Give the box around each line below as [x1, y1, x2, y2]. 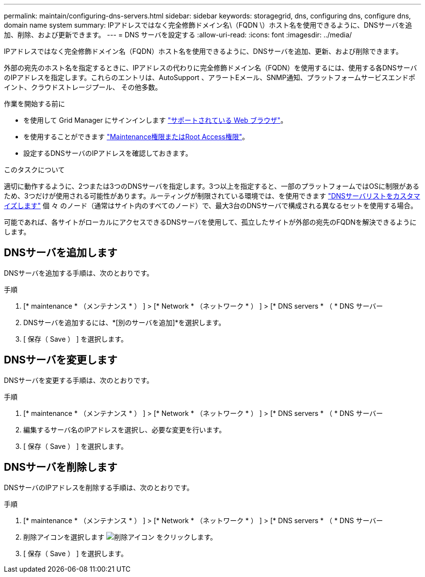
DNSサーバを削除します [4, 461, 117, 474]
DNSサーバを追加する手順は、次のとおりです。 [4, 268, 154, 277]
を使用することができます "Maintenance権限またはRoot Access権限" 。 [23, 132, 249, 141]
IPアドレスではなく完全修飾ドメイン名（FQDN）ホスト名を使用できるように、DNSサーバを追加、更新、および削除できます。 [4, 47, 403, 55]
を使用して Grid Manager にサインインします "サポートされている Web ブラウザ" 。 [23, 116, 288, 124]
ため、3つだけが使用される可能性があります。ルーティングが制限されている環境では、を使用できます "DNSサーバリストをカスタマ [4, 192, 420, 200]
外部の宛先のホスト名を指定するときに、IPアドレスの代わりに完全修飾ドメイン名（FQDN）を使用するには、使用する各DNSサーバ [4, 64, 417, 72]
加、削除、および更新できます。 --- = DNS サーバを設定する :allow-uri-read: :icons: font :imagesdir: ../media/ [4, 31, 352, 39]
